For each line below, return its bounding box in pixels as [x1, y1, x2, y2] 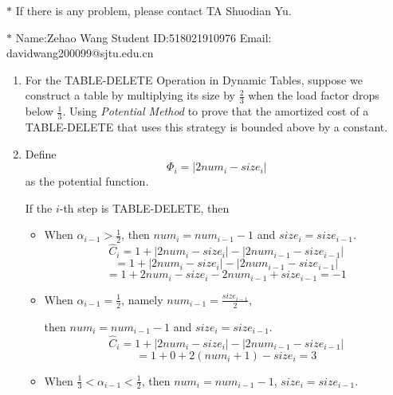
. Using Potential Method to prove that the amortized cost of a [62, 103, 369, 119]
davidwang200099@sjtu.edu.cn [6, 45, 154, 61]
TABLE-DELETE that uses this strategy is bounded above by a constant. [25, 119, 388, 135]
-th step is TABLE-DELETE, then [59, 199, 230, 216]
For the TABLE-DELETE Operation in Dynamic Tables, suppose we [25, 71, 363, 88]
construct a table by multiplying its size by [25, 87, 235, 104]
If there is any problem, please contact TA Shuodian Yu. [15, 2, 292, 18]
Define [25, 145, 57, 162]
